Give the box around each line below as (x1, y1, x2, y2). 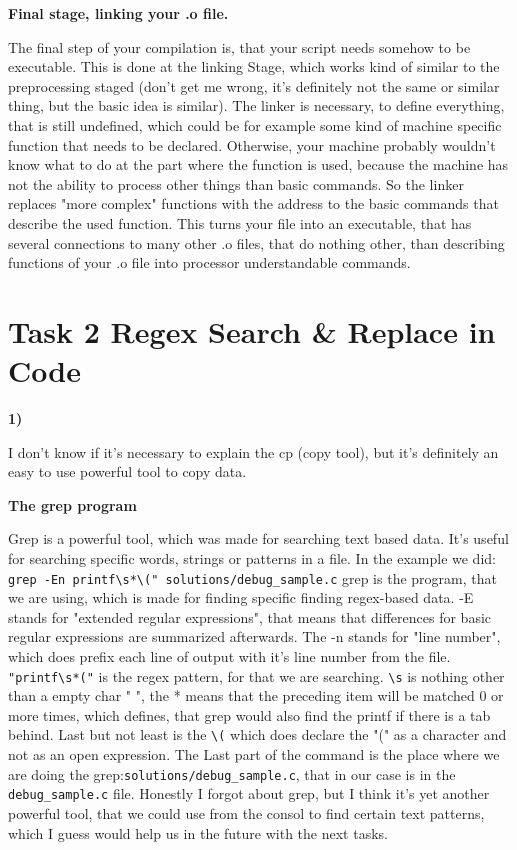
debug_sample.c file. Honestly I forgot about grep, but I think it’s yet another (8, 783, 490, 804)
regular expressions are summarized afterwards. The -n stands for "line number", (8, 626, 501, 647)
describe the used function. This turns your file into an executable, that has (8, 212, 472, 233)
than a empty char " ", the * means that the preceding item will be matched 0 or (8, 685, 504, 706)
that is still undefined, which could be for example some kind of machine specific (8, 114, 502, 135)
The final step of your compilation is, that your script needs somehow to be (8, 36, 471, 57)
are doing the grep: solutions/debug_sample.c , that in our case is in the (8, 763, 456, 784)
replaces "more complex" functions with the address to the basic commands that (8, 193, 499, 214)
